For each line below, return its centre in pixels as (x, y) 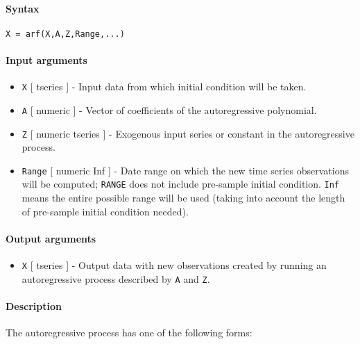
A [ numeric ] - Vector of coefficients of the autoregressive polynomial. (169, 109)
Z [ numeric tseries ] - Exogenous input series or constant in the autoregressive (188, 133)
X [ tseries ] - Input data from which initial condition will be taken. (164, 87)
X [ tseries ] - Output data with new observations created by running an (174, 265)
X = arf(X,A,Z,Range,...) (65, 34)
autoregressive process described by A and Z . (116, 278)
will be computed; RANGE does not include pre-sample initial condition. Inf (181, 184)
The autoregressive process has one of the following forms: (129, 333)
